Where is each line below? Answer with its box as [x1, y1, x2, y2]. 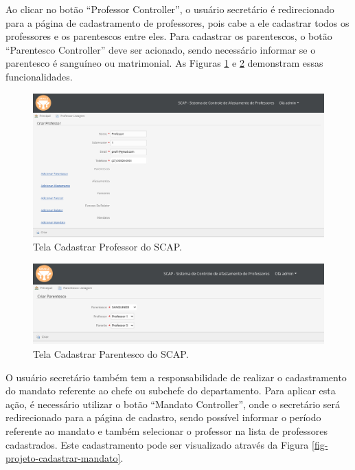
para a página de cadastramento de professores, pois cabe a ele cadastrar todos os [5, 15, 350, 30]
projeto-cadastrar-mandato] [5, 451, 121, 465]
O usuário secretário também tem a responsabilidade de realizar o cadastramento [5, 370, 347, 384]
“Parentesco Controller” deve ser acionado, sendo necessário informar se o [5, 42, 316, 56]
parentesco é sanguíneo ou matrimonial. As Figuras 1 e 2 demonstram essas [5, 56, 323, 70]
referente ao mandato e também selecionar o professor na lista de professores [5, 424, 328, 438]
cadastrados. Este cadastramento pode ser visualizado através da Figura [5, 437, 309, 451]
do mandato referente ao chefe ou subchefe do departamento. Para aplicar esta [5, 383, 336, 398]
